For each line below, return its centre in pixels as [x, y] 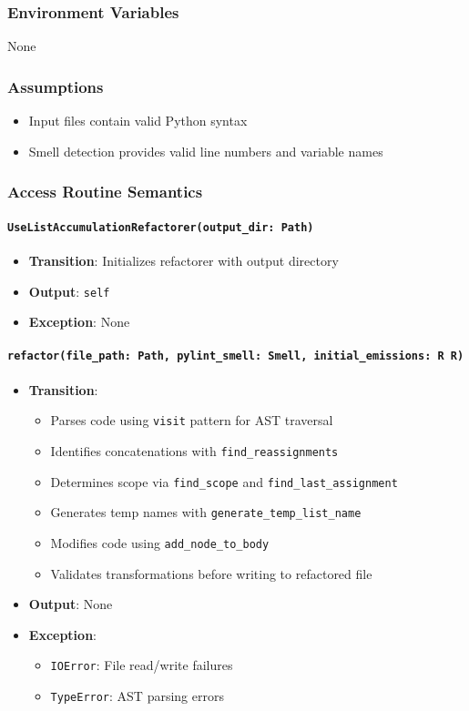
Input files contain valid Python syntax [138, 121]
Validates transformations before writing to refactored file [211, 573]
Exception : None [79, 322]
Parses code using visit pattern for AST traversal [192, 420]
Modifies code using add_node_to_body [160, 542]
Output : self [69, 291]
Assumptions [56, 86]
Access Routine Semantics [105, 192]
